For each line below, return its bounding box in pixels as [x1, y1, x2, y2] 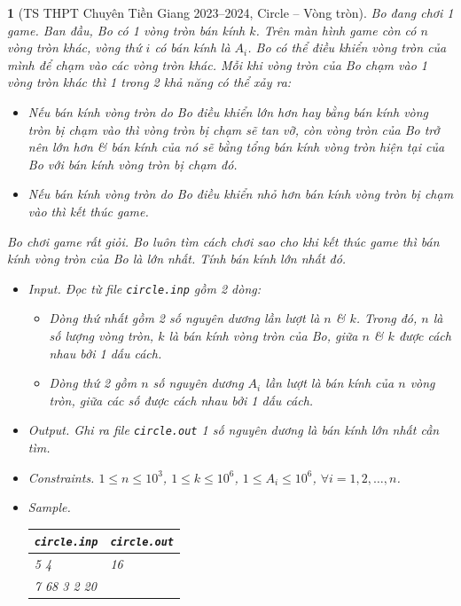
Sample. [27, 498, 71, 516]
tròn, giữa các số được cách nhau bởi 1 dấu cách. [49, 390, 314, 409]
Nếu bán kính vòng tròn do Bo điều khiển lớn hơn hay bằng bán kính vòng [27, 102, 429, 121]
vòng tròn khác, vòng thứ [7, 38, 142, 57]
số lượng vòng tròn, [49, 326, 154, 344]
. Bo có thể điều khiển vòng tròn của [247, 38, 447, 57]
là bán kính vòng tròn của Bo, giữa [168, 326, 358, 344]
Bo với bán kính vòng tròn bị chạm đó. [27, 154, 238, 173]
